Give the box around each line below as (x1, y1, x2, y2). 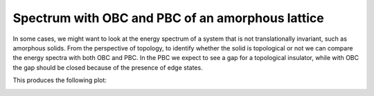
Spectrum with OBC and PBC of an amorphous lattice (12, 10, 325, 26)
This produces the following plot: (12, 76, 107, 84)
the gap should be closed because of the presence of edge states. (12, 63, 204, 72)
